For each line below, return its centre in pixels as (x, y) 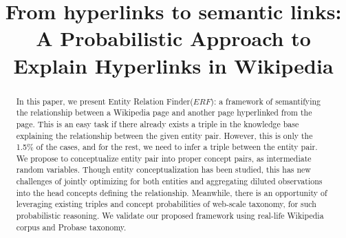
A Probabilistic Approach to (173, 38)
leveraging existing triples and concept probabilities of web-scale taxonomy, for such (166, 204)
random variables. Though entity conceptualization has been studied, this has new (163, 170)
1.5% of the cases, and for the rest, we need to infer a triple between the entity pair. (167, 147)
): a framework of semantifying (266, 101)
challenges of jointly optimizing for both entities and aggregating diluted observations (169, 181)
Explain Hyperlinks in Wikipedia (173, 65)
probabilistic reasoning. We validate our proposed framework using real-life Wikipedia (170, 216)
